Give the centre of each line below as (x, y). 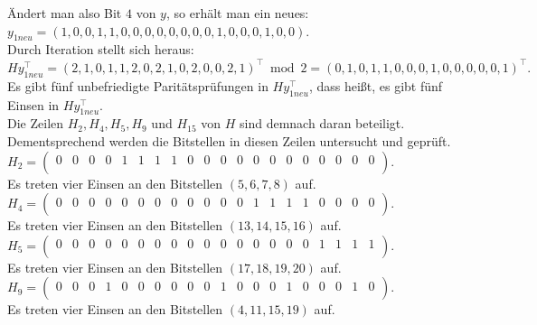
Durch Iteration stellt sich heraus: (101, 49)
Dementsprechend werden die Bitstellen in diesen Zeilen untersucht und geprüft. (229, 140)
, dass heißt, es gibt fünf (376, 85)
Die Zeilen (36, 123)
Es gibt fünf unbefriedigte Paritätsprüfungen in (138, 85)
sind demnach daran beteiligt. (322, 123)
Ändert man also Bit (65, 13)
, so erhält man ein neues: (237, 13)
